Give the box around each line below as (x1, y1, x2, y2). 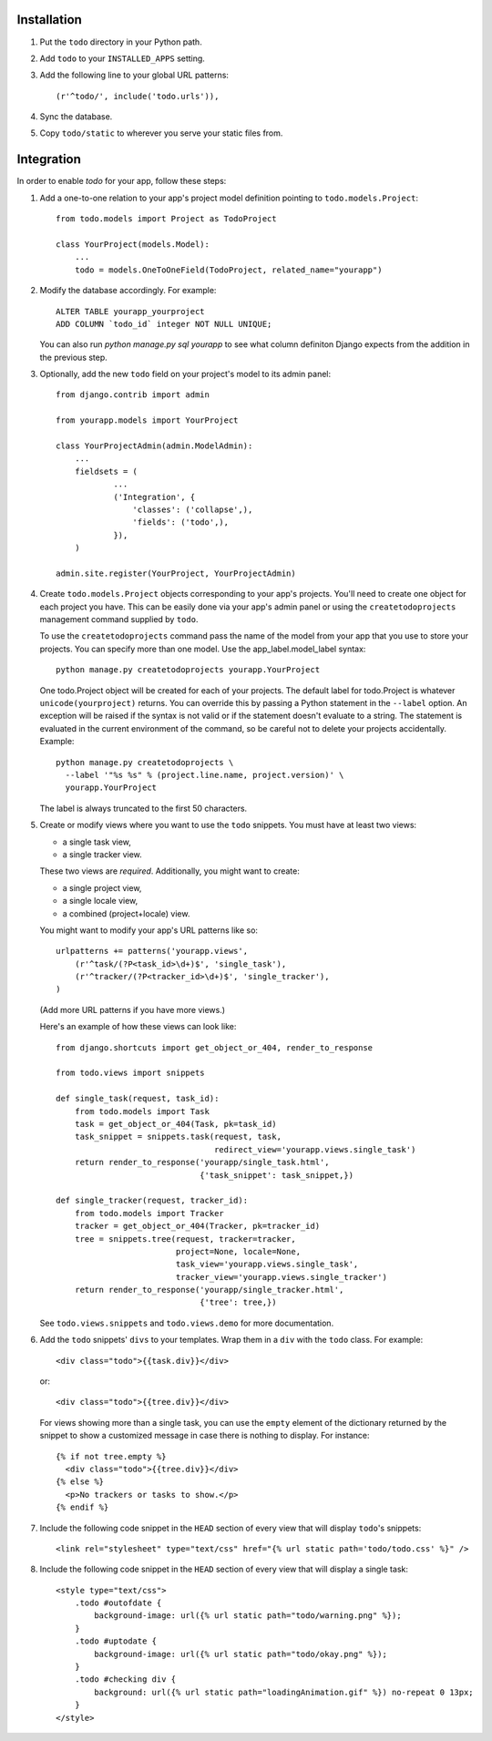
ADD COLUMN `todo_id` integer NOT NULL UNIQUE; (56, 319, 272, 329)
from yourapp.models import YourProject (56, 415, 239, 425)
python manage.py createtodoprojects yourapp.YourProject (56, 665, 321, 675)
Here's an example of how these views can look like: (39, 1021, 237, 1032)
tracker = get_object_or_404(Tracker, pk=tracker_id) (74, 1221, 321, 1232)
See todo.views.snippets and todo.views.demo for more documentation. (39, 1317, 334, 1328)
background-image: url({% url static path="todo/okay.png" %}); (94, 1649, 387, 1659)
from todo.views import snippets (56, 1068, 205, 1079)
